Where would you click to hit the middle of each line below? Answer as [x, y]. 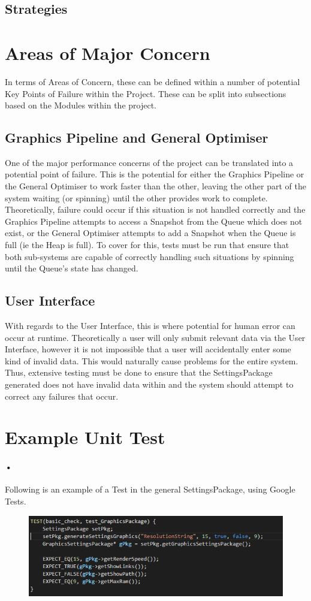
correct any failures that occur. [62, 396]
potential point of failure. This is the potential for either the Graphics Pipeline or [155, 174]
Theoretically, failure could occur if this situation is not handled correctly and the [155, 209]
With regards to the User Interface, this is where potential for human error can [150, 326]
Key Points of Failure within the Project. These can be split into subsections [146, 93]
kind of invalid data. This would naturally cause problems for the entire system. [152, 360]
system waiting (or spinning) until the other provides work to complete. [136, 197]
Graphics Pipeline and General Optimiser [137, 138]
